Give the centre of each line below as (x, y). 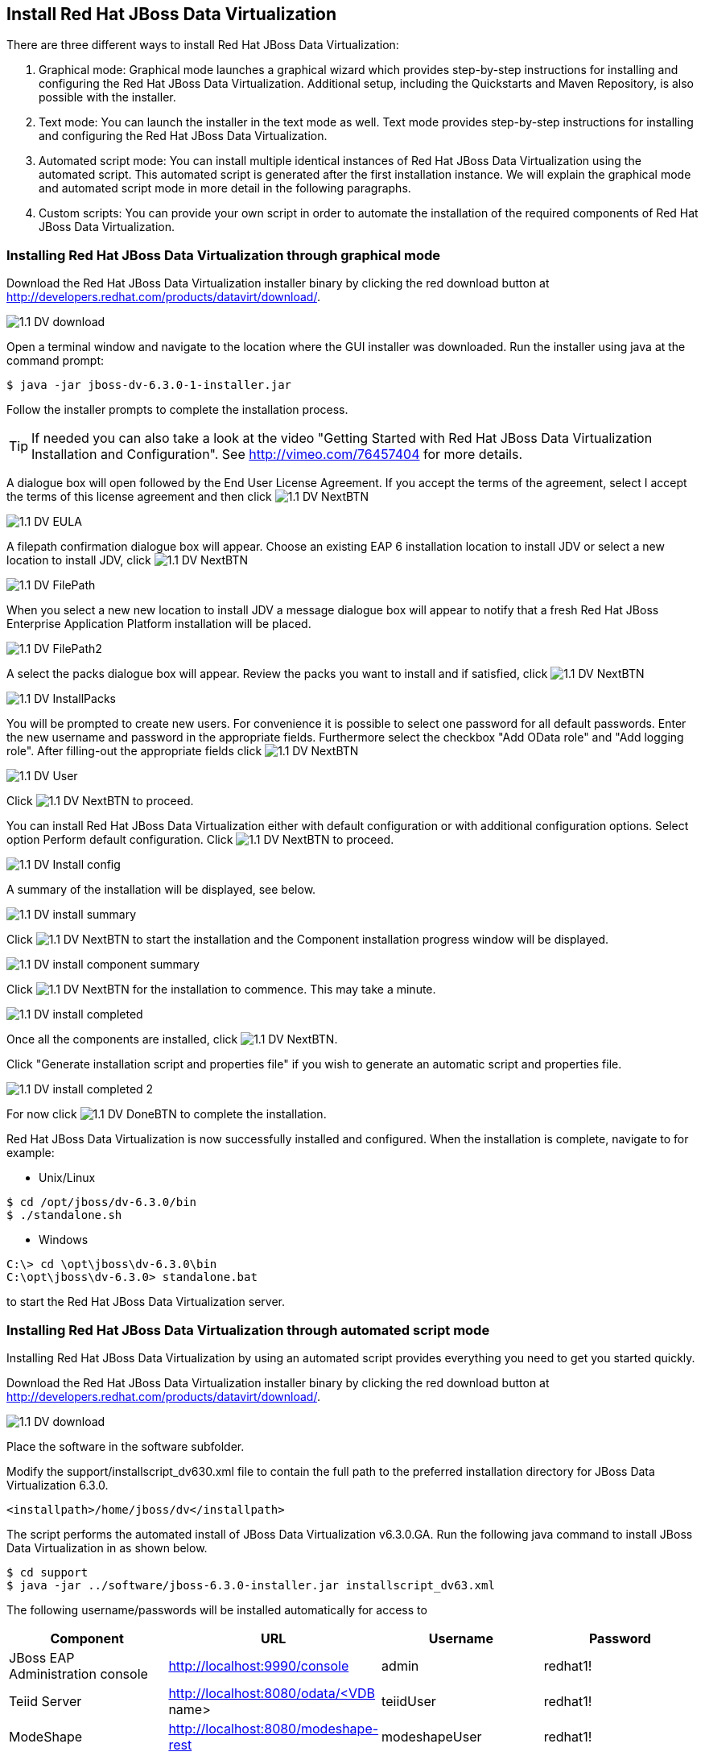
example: (31, 1153)
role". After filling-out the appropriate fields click (134, 751)
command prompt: (56, 361)
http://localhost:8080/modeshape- (274, 1728)
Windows (64, 1240)
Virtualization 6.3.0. (58, 1485)
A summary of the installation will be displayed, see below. (161, 890)
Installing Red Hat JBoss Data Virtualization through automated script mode (248, 1330)
